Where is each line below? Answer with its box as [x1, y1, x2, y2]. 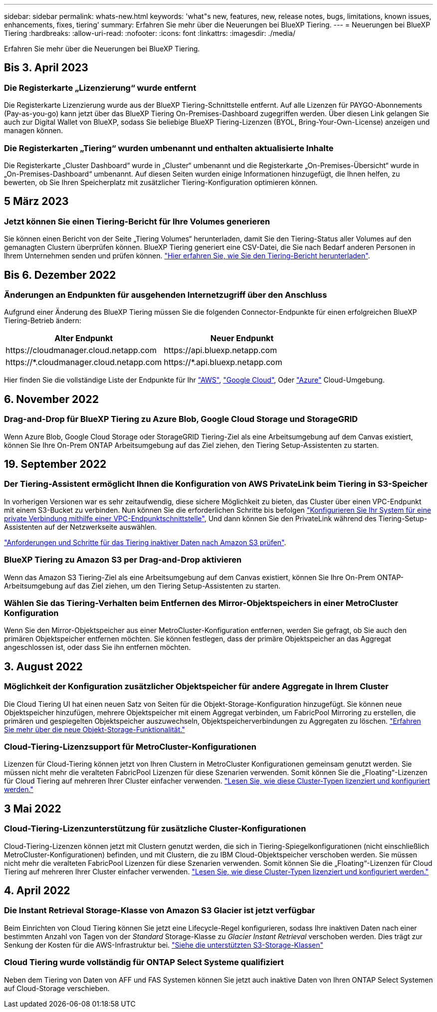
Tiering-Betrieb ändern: [4, 316, 81, 325]
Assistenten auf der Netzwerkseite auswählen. [4, 522, 157, 531]
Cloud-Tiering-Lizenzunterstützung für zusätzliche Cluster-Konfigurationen [4, 823, 306, 834]
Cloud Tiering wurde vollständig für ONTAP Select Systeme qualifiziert [4, 957, 284, 968]
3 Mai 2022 [4, 802, 61, 815]
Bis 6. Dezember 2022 [4, 268, 116, 281]
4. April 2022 [4, 884, 70, 897]
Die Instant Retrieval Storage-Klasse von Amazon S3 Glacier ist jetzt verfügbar [4, 905, 315, 916]
